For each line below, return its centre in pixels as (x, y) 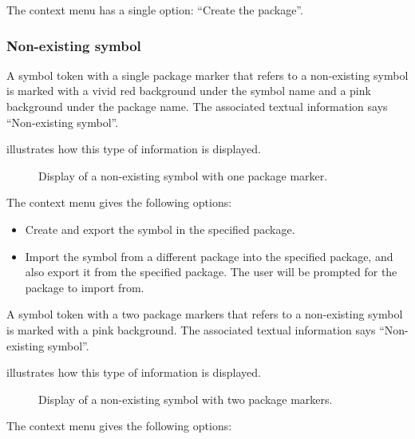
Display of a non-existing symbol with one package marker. (183, 175)
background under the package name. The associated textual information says (197, 106)
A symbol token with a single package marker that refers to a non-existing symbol (207, 75)
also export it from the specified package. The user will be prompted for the (211, 272)
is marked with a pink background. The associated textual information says (191, 329)
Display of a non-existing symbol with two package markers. (186, 399)
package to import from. (85, 287)
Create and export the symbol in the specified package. (160, 229)
